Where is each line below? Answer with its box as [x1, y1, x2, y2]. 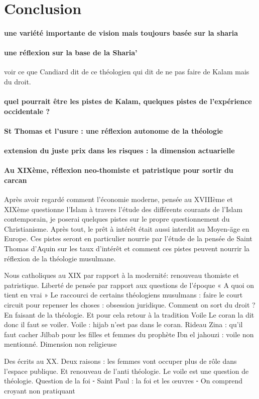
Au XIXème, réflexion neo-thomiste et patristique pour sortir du [4, 165, 233, 175]
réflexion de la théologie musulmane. [4, 253, 116, 263]
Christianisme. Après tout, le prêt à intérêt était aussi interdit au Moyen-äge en [4, 223, 249, 234]
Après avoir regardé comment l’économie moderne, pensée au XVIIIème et [4, 194, 233, 205]
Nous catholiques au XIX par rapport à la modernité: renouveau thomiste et [4, 270, 239, 280]
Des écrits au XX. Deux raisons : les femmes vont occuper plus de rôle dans [4, 356, 237, 366]
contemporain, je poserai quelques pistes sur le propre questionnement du [4, 214, 230, 224]
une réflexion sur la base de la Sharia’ [4, 47, 138, 58]
